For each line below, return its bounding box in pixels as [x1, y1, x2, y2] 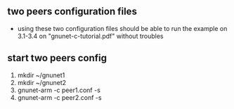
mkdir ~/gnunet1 [17, 70, 65, 79]
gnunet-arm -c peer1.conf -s [17, 86, 100, 94]
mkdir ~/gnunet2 [17, 78, 67, 86]
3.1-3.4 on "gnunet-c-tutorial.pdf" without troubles [17, 32, 164, 40]
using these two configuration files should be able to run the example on [17, 24, 228, 32]
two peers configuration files [7, 6, 137, 18]
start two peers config [7, 52, 108, 64]
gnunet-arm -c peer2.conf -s [17, 93, 102, 101]
